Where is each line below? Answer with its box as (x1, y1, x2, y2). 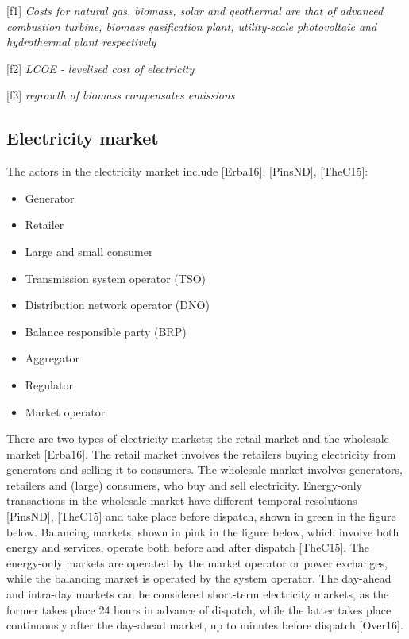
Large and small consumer (25, 242, 153, 259)
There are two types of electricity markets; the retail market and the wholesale (6, 430, 389, 447)
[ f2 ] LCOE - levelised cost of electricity (6, 60, 195, 76)
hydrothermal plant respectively (6, 33, 156, 50)
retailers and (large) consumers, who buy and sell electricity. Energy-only (6, 476, 362, 493)
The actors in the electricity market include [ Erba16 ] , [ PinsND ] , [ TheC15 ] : (6, 163, 368, 180)
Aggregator (25, 350, 79, 366)
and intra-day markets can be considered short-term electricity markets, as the (6, 586, 389, 602)
